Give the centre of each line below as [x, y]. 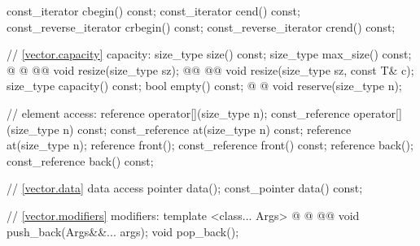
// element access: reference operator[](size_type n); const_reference [178, 112]
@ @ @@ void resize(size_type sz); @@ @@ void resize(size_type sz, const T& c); [210, 69]
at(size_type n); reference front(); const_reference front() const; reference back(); [210, 145]
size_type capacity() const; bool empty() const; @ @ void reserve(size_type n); [204, 86]
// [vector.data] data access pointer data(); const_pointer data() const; [185, 188]
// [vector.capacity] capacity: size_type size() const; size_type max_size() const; [209, 54]
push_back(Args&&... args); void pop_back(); [123, 231]
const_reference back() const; [80, 160]
